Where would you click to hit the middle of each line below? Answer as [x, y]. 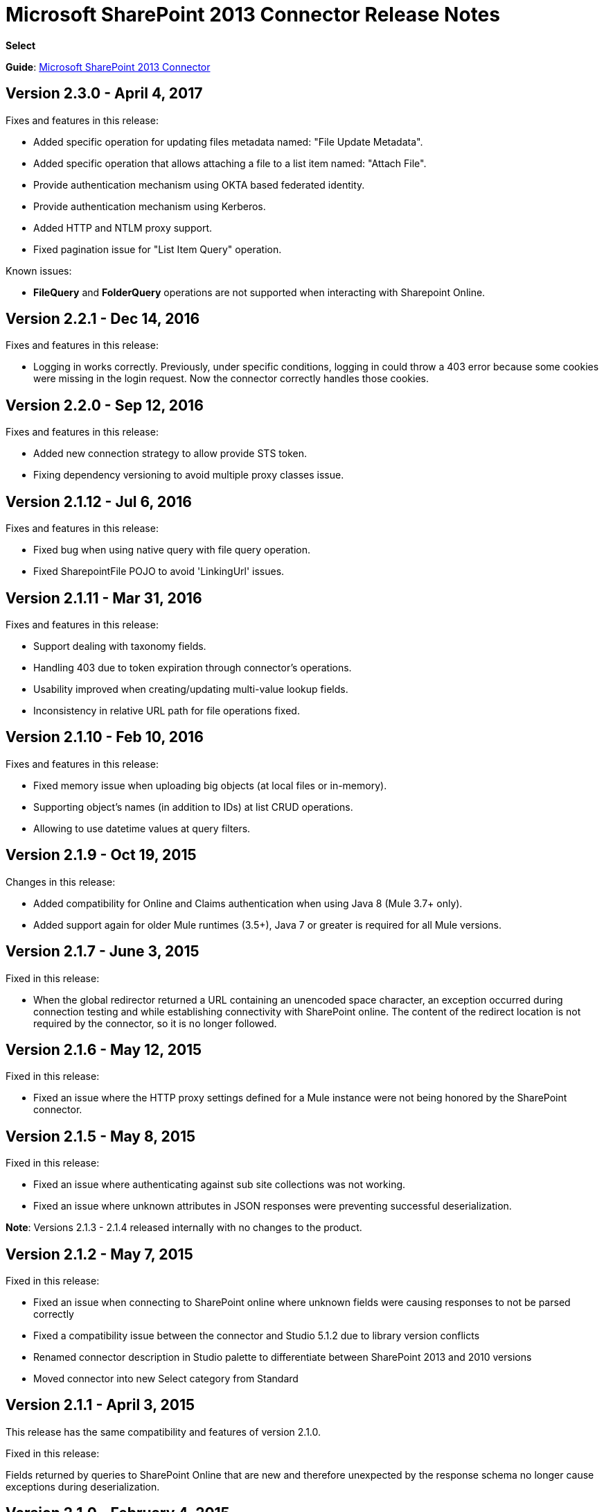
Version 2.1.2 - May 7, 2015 [99, 1254]
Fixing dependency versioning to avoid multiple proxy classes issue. [189, 475]
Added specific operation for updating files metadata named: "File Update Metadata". [228, 141]
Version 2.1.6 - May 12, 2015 [104, 1049]
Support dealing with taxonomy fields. [120, 646]
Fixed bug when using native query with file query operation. [172, 550]
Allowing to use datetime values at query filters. [142, 828]
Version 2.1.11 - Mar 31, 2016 [104, 598]
